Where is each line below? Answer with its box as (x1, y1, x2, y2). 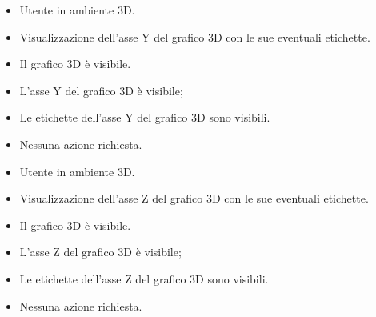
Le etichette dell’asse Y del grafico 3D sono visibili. (19, 109, 270, 126)
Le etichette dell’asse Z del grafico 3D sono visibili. (19, 270, 269, 287)
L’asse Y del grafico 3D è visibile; (19, 82, 183, 98)
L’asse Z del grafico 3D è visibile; (19, 243, 182, 260)
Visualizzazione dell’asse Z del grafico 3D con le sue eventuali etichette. (19, 190, 369, 207)
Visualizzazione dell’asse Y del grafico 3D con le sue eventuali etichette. (19, 28, 370, 45)
